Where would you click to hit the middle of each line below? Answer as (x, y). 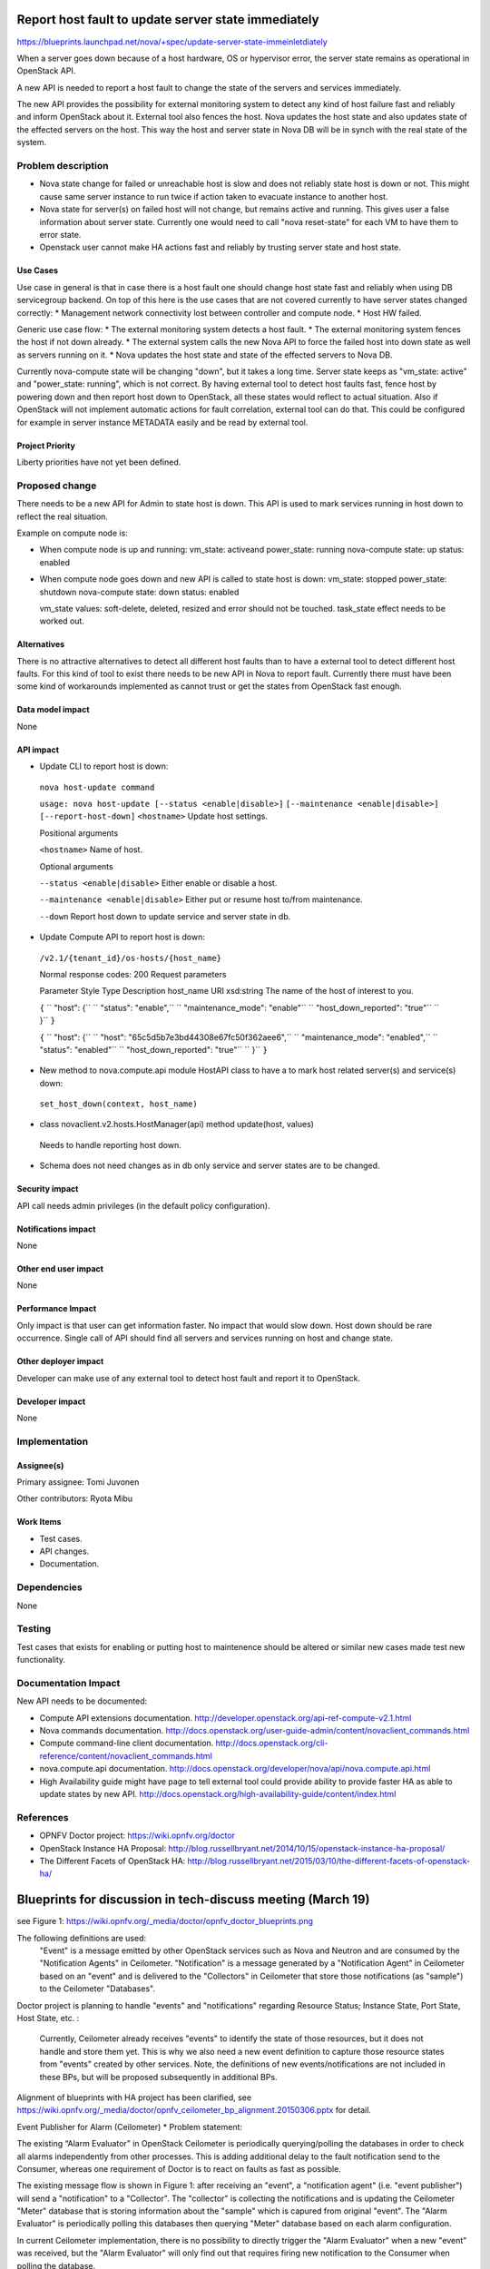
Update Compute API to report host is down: (122, 937)
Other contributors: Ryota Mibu (75, 1498)
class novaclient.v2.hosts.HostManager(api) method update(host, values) (177, 1125)
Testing (34, 1629)
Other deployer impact (60, 1361)
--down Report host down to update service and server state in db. (165, 916)
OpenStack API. (46, 71)
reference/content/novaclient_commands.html (126, 1755)
